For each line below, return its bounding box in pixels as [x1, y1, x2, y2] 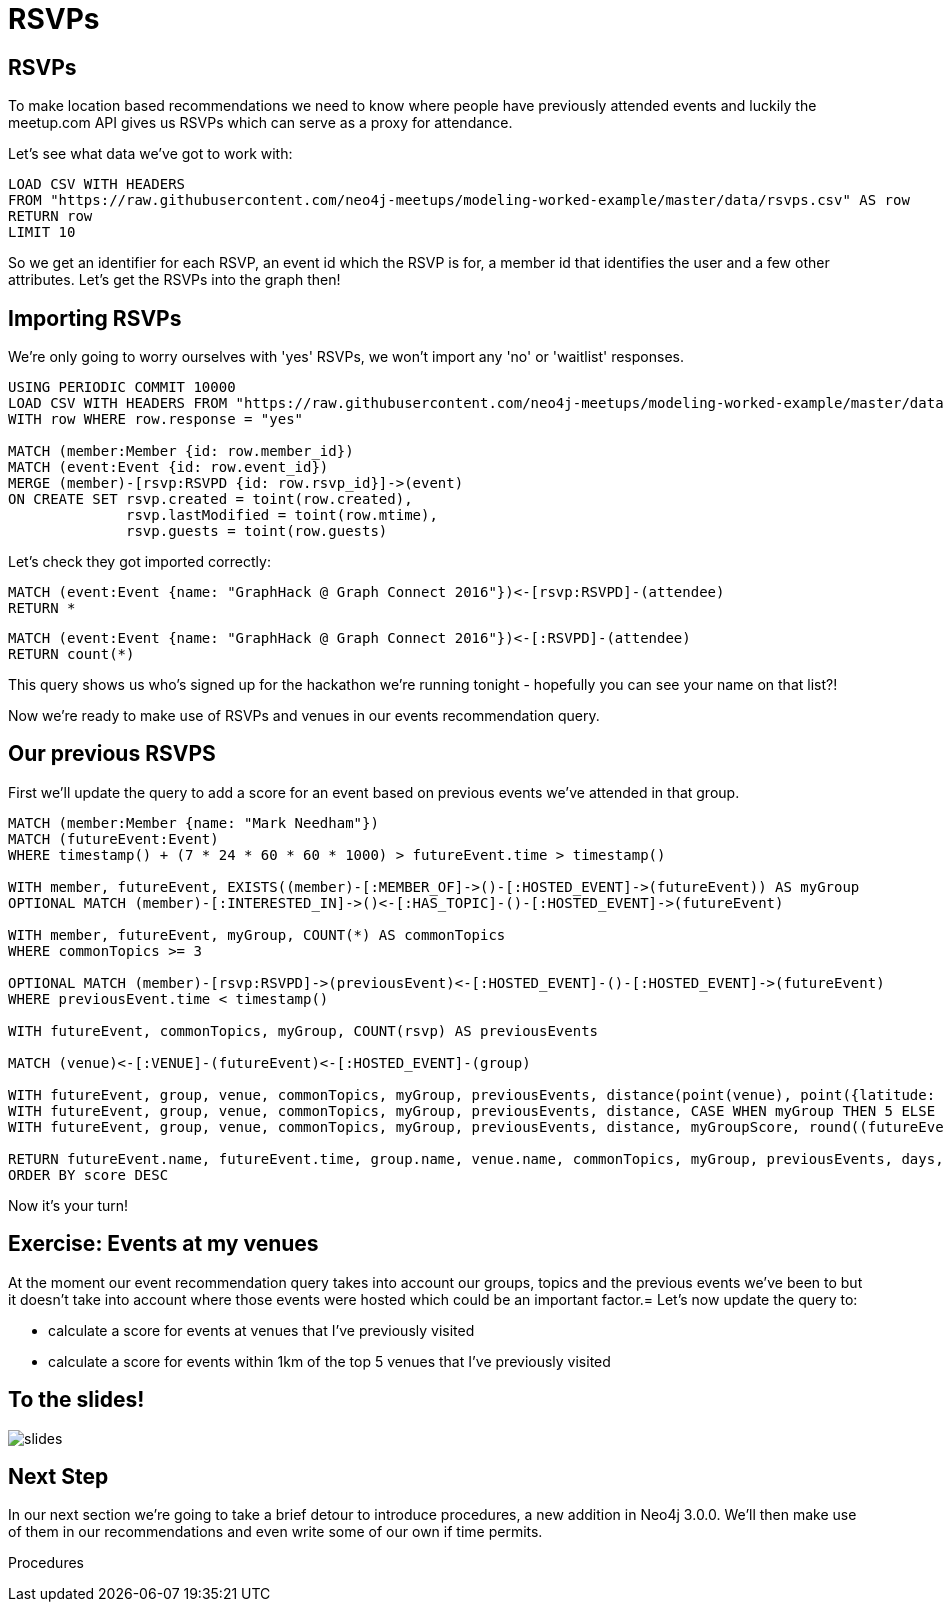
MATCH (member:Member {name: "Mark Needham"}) [8, 814, 379, 831]
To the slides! [8, 1387, 145, 1413]
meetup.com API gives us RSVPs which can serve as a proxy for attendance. [8, 114, 513, 132]
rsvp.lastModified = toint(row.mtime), [126, 507, 438, 524]
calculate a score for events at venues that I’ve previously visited [48, 1321, 475, 1339]
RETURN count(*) [8, 646, 135, 663]
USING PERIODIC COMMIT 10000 [8, 379, 236, 396]
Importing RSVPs [8, 305, 182, 331]
